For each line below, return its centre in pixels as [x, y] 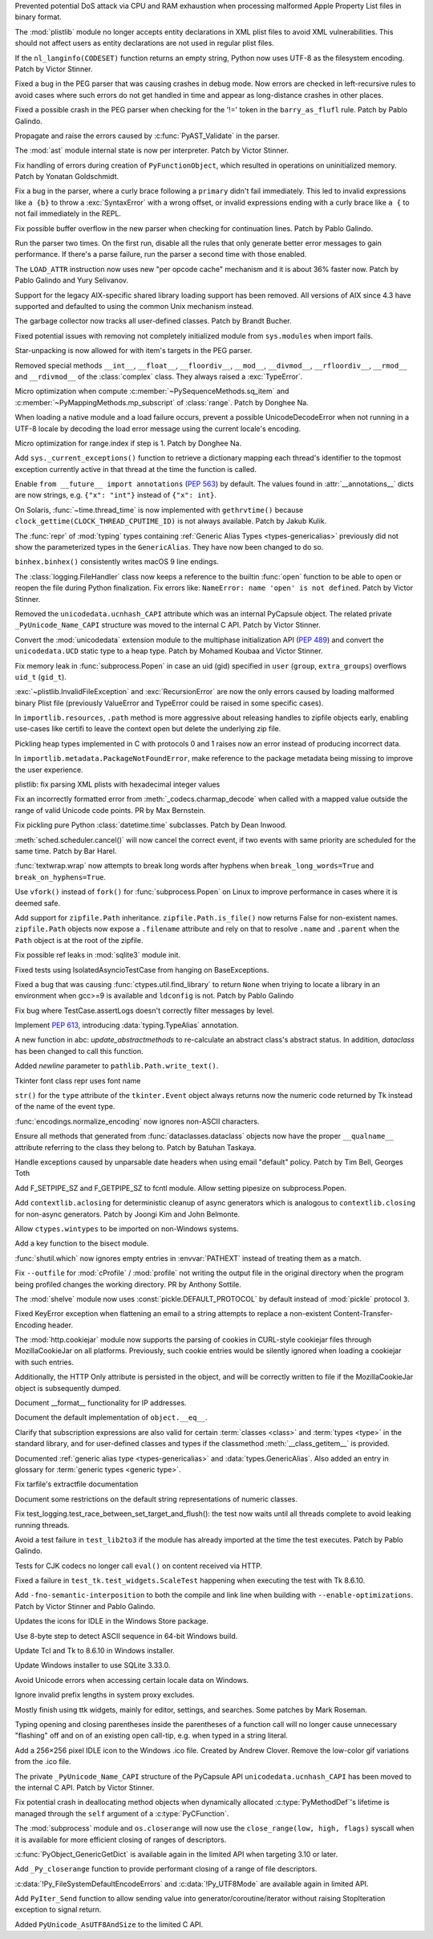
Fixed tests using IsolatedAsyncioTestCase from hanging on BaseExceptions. [142, 969]
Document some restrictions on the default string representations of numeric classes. [156, 1499]
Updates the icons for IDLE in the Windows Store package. [111, 1621]
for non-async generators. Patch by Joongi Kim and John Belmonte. [127, 1214]
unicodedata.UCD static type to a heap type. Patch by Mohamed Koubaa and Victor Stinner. [169, 651]
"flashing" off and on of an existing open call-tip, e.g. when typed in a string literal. [152, 1736]
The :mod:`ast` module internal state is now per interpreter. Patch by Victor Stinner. [152, 150]
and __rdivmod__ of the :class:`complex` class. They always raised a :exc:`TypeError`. [159, 376]
